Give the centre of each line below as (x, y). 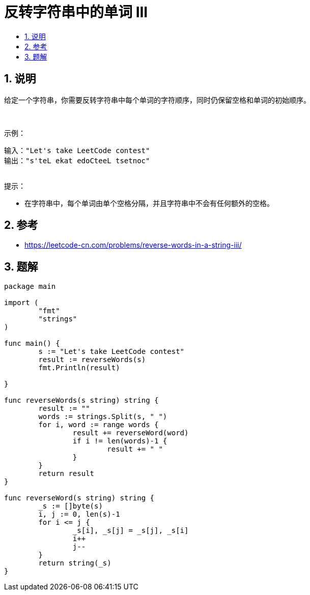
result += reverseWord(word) (131, 433)
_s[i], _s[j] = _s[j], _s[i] (131, 531)
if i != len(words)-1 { (120, 441)
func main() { (32, 344)
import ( (21, 303)
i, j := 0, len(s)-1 (79, 514)
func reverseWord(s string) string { (79, 498)
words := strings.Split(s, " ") (103, 417)
